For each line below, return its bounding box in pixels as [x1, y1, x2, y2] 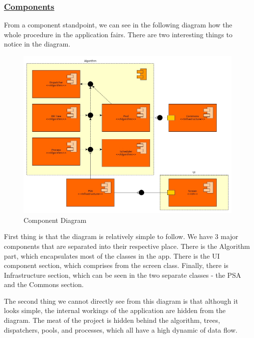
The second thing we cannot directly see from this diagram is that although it [4, 295, 238, 306]
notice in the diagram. [4, 39, 71, 49]
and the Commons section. [4, 279, 84, 290]
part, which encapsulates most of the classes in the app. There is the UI [4, 250, 220, 261]
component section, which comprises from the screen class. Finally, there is [4, 260, 229, 270]
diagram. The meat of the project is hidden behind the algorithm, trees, [4, 315, 220, 325]
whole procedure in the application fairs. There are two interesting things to [4, 29, 232, 39]
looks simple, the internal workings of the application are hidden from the [4, 305, 226, 315]
